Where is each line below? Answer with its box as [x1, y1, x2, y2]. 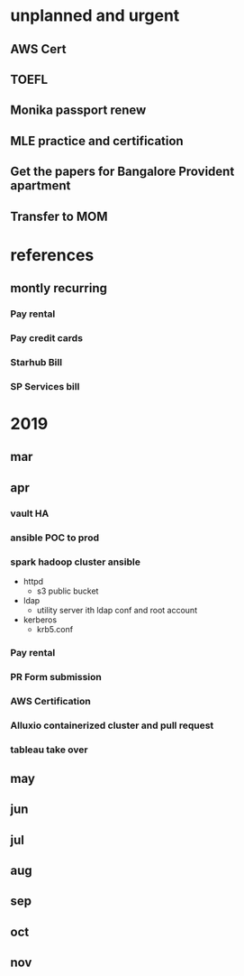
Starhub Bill [10, 355, 62, 368]
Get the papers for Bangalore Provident [10, 164, 235, 180]
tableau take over [10, 743, 88, 756]
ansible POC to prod [10, 531, 100, 544]
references [10, 244, 95, 265]
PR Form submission [10, 670, 102, 683]
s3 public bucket [36, 585, 99, 596]
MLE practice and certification [10, 133, 184, 149]
